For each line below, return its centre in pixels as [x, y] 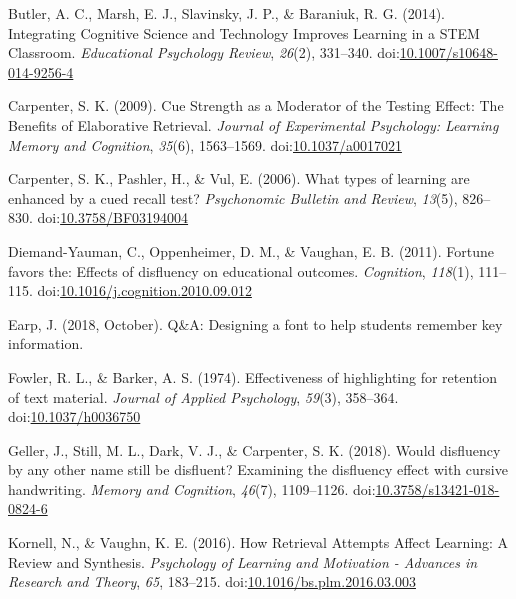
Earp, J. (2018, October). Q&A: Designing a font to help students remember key [255, 323]
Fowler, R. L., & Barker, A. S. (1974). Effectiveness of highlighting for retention [253, 376]
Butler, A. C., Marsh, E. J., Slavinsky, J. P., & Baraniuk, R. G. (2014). [226, 13]
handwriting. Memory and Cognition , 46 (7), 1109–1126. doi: [192, 488]
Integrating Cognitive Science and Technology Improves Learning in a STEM [244, 32]
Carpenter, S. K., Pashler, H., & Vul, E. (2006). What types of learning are [239, 178]
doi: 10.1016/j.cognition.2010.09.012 [144, 290]
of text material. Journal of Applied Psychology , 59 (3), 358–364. [203, 396]
